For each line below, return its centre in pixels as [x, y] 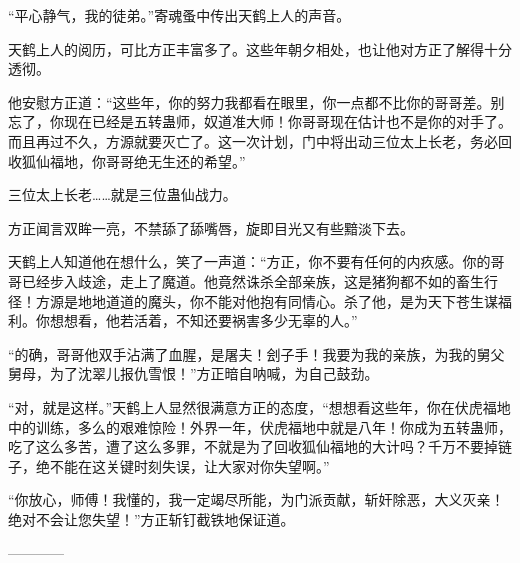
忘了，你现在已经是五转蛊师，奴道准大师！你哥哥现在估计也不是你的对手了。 [260, 121]
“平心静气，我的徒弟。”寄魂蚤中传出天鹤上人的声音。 [179, 15]
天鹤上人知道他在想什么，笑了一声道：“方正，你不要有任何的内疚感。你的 [249, 261]
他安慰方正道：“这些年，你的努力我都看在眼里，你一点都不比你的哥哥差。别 [256, 101]
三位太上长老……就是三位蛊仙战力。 [122, 194]
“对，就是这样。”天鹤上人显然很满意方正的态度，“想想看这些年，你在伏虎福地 [259, 406]
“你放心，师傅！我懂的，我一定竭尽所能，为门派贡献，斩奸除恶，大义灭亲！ [256, 499]
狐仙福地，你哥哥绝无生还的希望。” [133, 160]
